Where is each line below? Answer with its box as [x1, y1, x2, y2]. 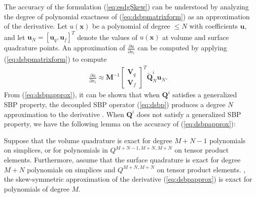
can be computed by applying [137, 42, 227, 53]
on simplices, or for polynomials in [4, 145, 108, 155]
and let [4, 32, 25, 42]
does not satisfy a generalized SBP [137, 109, 241, 119]
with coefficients [189, 21, 238, 31]
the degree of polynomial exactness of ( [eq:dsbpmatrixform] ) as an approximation [4, 11, 250, 21]
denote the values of [77, 32, 138, 42]
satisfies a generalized [172, 89, 237, 100]
